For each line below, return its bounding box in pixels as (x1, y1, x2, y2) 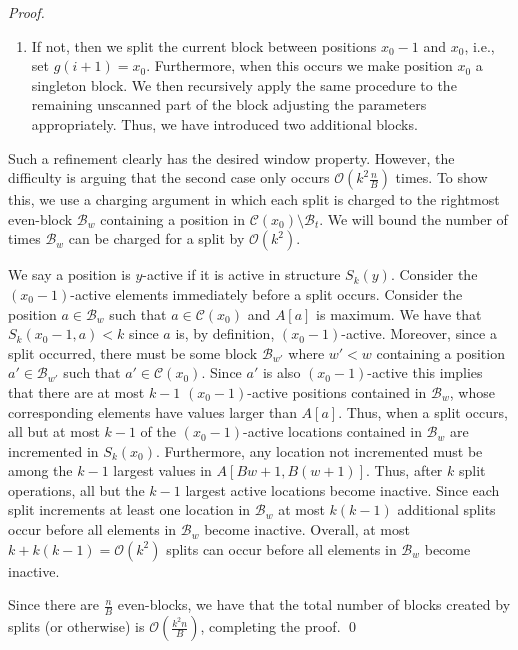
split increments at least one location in (8, 499, 251, 520)
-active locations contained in (242, 421, 422, 442)
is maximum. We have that (316, 303, 482, 324)
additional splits (397, 499, 496, 520)
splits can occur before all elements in (166, 538, 397, 559)
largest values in (113, 460, 212, 481)
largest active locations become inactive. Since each (185, 479, 500, 500)
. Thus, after (366, 460, 443, 481)
